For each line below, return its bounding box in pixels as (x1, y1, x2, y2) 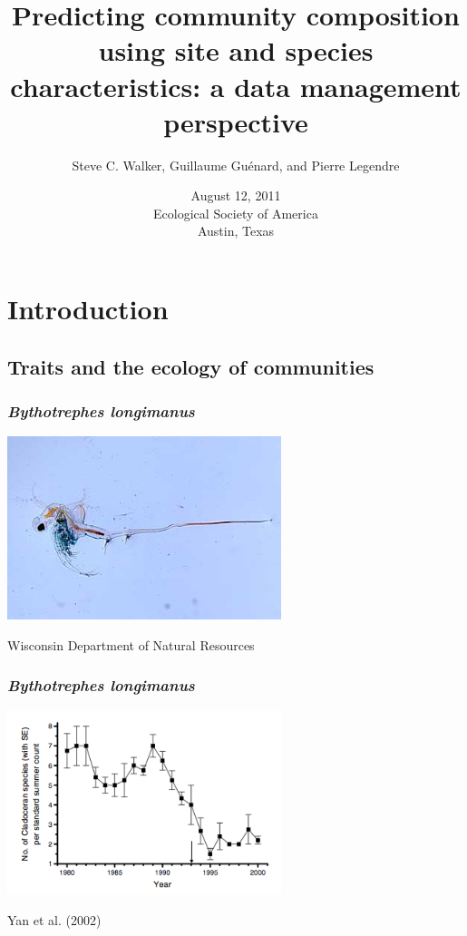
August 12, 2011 (190, 186, 281, 205)
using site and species (98, 32, 374, 69)
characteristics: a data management (10, 67, 462, 104)
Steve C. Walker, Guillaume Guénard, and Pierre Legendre (72, 155, 400, 174)
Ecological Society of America (153, 203, 318, 222)
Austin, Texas (197, 221, 275, 240)
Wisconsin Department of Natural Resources (7, 635, 255, 654)
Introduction (7, 290, 169, 327)
